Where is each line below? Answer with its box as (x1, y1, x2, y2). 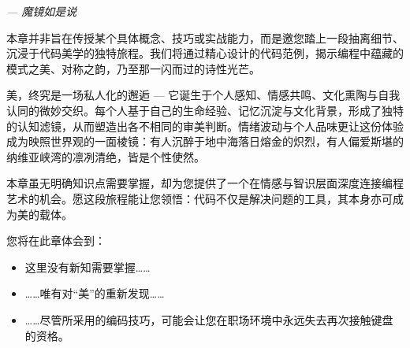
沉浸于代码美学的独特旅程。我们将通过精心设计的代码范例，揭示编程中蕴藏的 (6, 45, 404, 61)
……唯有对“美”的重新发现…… (24, 285, 165, 302)
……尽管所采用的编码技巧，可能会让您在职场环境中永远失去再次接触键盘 (24, 311, 393, 328)
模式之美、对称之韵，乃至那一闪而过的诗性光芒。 (6, 60, 260, 76)
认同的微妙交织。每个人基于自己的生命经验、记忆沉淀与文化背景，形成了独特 (6, 102, 404, 118)
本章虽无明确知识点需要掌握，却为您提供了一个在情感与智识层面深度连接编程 (6, 175, 404, 191)
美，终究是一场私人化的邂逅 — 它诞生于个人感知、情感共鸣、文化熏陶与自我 (6, 87, 401, 103)
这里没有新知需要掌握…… (24, 258, 151, 275)
